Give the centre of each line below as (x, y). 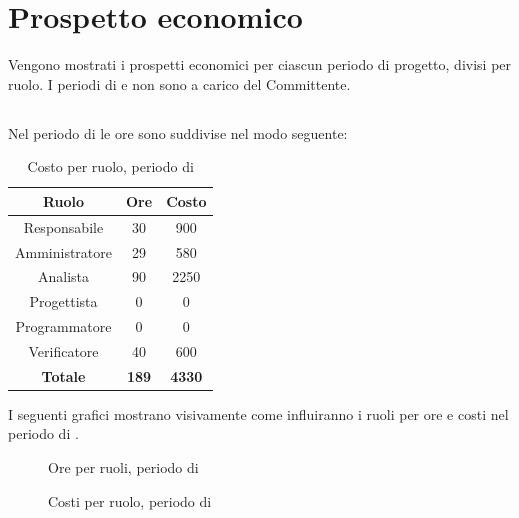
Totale (63, 375)
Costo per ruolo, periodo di (110, 166)
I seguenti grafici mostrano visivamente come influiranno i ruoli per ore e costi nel (258, 413)
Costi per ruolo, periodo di (130, 500)
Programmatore (63, 326)
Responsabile (63, 226)
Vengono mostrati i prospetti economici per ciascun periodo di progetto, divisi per (260, 64)
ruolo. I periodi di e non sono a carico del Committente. (179, 83)
